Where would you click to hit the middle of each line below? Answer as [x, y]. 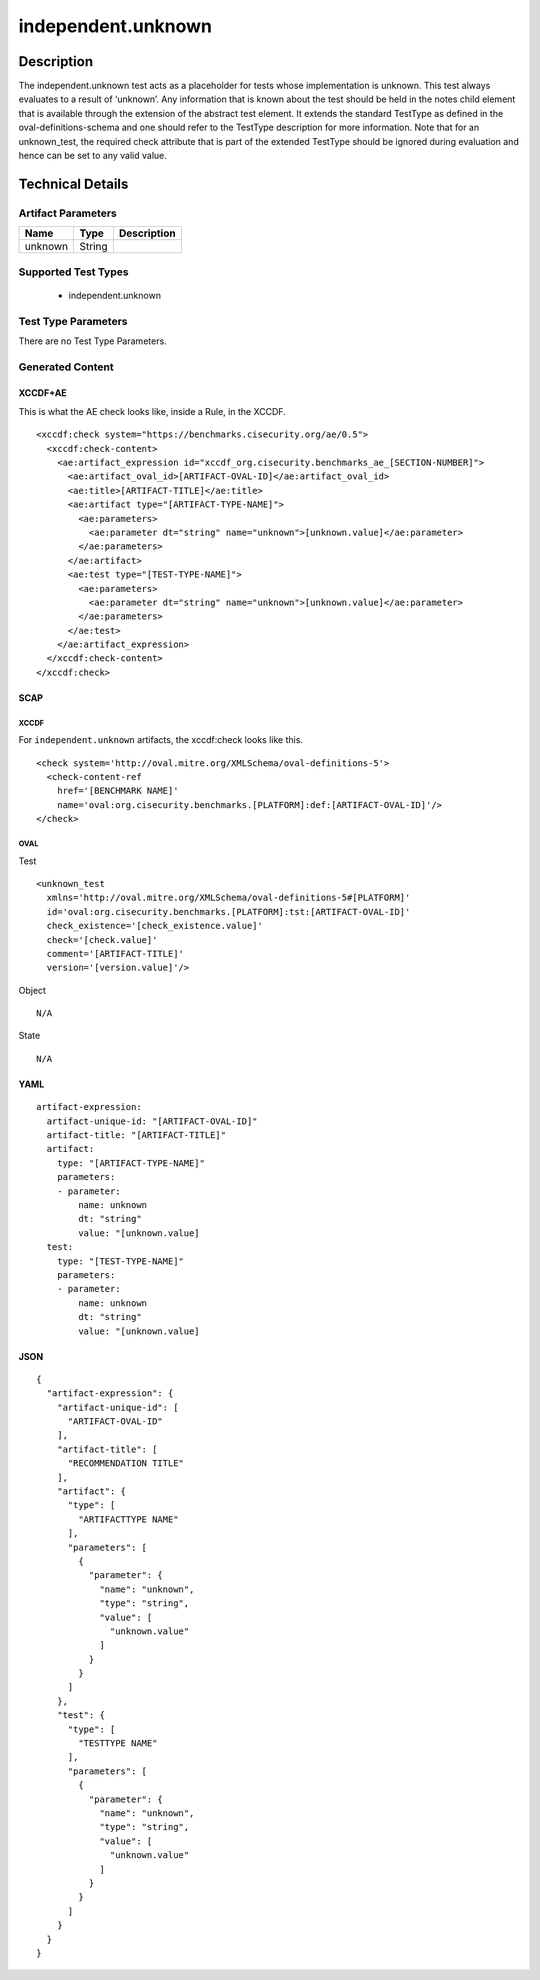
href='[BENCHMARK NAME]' [117, 791]
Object [32, 990]
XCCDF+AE [42, 393]
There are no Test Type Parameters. [92, 341]
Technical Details [73, 183]
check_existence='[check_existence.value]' [155, 926]
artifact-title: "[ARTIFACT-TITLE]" [136, 1135]
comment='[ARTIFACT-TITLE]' [115, 953]
